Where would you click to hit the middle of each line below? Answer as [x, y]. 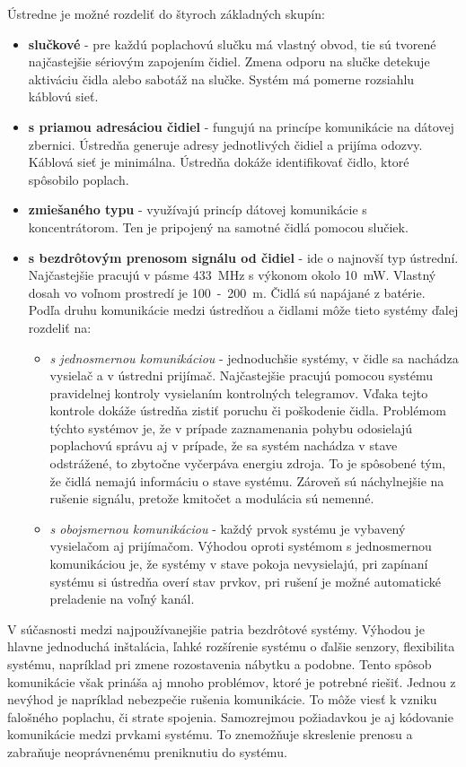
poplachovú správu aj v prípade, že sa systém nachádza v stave [224, 445]
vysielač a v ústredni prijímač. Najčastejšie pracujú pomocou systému [242, 375]
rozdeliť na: [60, 327]
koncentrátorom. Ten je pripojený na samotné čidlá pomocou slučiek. [218, 227]
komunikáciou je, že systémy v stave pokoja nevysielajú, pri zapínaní [239, 564]
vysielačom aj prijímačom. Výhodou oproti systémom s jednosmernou [241, 546]
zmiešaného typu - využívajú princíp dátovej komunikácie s [198, 209]
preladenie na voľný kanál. [122, 599]
